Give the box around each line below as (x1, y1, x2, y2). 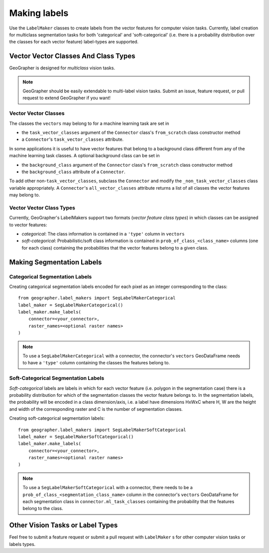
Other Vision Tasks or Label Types (9, 521, 118, 530)
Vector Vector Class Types (9, 204, 76, 211)
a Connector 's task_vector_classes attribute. (21, 136, 124, 142)
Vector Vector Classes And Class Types (9, 52, 135, 60)
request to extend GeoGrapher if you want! (22, 95, 111, 101)
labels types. (9, 541, 36, 547)
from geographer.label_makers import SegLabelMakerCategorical (18, 295, 176, 301)
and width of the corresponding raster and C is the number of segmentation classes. (9, 406, 183, 412)
